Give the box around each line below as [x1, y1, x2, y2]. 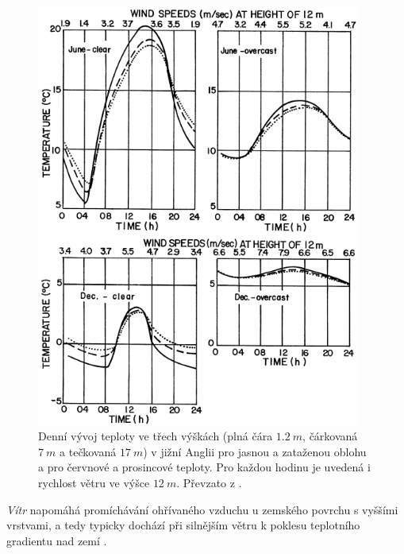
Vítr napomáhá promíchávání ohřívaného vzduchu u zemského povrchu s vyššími [6, 501, 398, 517]
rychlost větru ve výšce [38, 475, 150, 491]
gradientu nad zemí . [6, 532, 107, 548]
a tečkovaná [60, 443, 117, 459]
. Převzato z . [176, 475, 242, 491]
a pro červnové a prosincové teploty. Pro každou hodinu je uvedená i [38, 459, 371, 475]
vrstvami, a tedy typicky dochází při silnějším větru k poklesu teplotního [6, 517, 360, 533]
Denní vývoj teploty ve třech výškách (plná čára [38, 428, 273, 444]
